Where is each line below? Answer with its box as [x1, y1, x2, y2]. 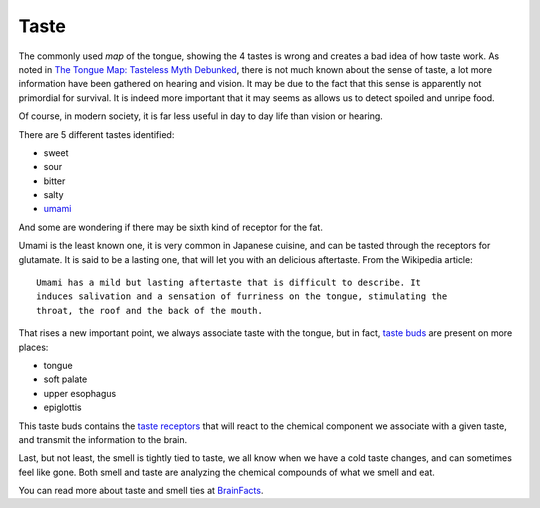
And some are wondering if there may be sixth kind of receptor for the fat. [18, 221, 324, 233]
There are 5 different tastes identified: [18, 128, 175, 140]
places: [18, 341, 49, 353]
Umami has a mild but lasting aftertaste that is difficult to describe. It [36, 277, 422, 289]
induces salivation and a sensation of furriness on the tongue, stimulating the [36, 291, 448, 302]
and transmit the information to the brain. [18, 433, 188, 445]
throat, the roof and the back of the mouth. [36, 305, 264, 316]
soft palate [43, 373, 88, 385]
